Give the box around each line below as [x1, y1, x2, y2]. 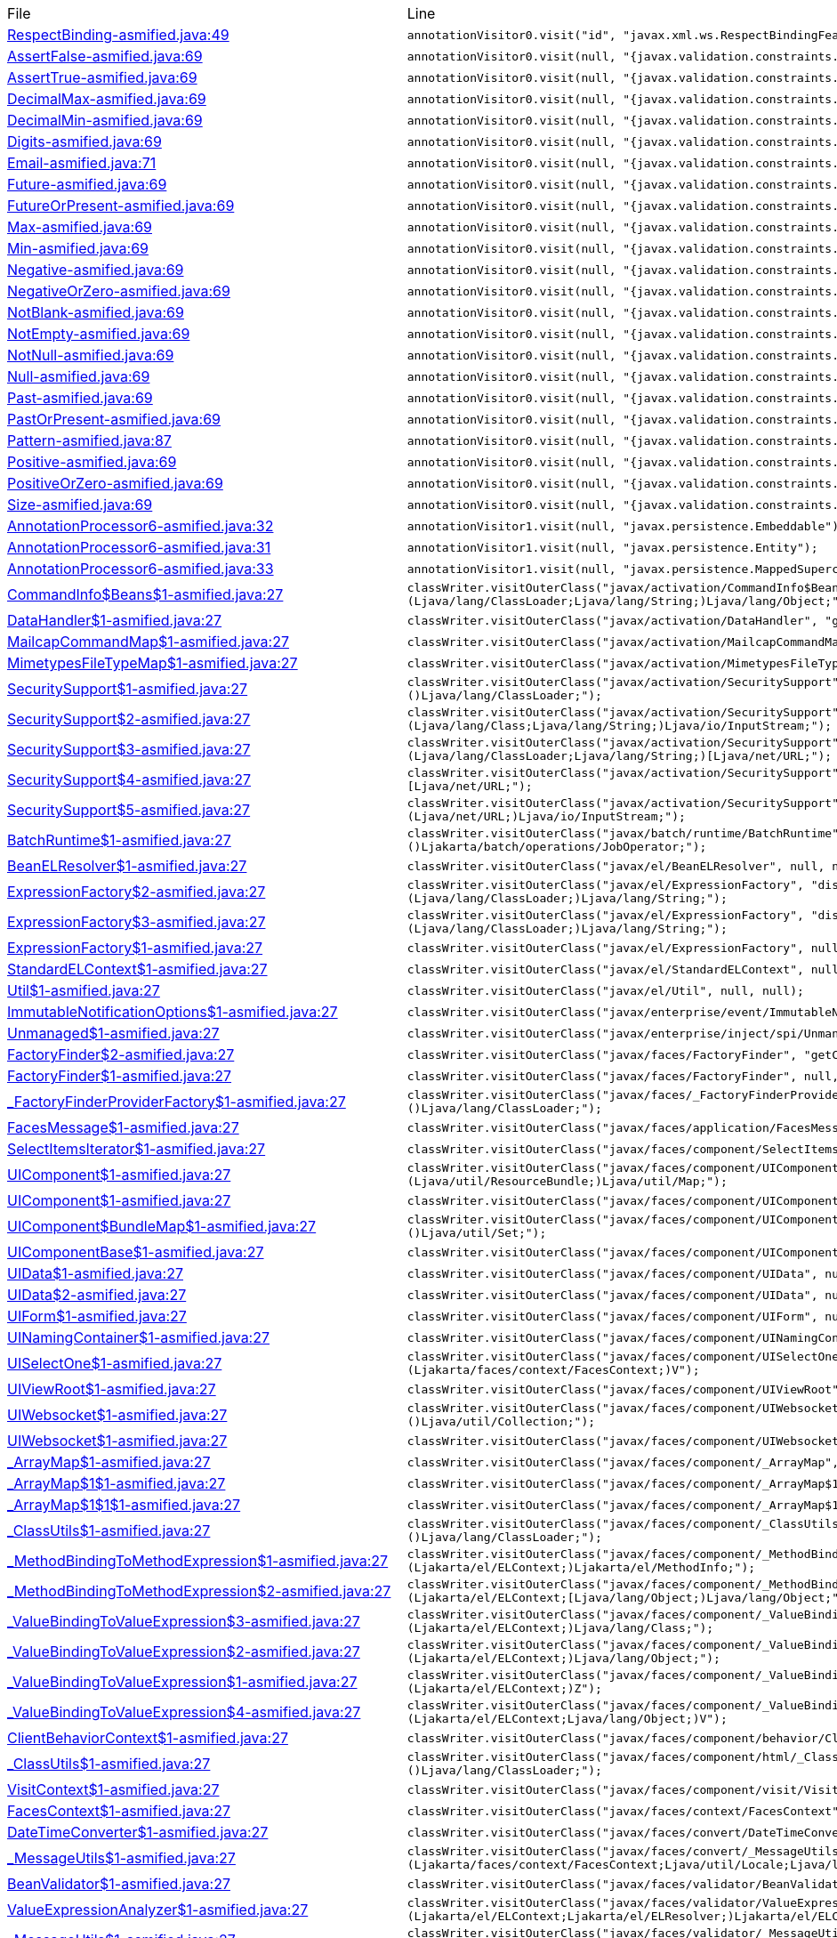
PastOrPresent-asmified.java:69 [7, 410, 221, 428]
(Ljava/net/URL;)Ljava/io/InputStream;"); [406, 810, 686, 823]
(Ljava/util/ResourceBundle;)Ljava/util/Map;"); [406, 1175, 728, 1188]
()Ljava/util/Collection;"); [406, 1415, 596, 1428]
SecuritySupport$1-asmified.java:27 [7, 680, 248, 698]
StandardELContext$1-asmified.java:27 [7, 960, 268, 978]
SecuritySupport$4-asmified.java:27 [7, 771, 251, 788]
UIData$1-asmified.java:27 [7, 1264, 183, 1282]
